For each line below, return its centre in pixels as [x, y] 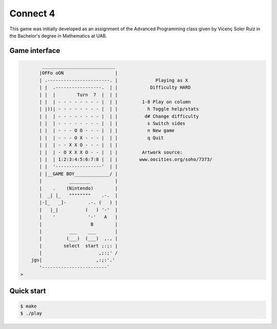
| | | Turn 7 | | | [78, 95]
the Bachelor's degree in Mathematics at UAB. [58, 35]
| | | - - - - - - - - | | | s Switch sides [112, 124]
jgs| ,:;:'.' [73, 260]
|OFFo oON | [78, 73]
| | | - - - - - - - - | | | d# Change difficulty [119, 116]
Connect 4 [32, 13]
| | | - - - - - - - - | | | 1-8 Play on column [115, 102]
